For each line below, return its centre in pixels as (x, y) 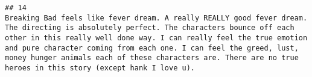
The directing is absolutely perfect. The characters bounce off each (150, 28)
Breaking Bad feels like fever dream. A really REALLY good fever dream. (156, 18)
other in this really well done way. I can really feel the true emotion (156, 38)
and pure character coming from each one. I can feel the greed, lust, (152, 48)
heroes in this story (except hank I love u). (100, 68)
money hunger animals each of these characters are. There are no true (152, 58)
